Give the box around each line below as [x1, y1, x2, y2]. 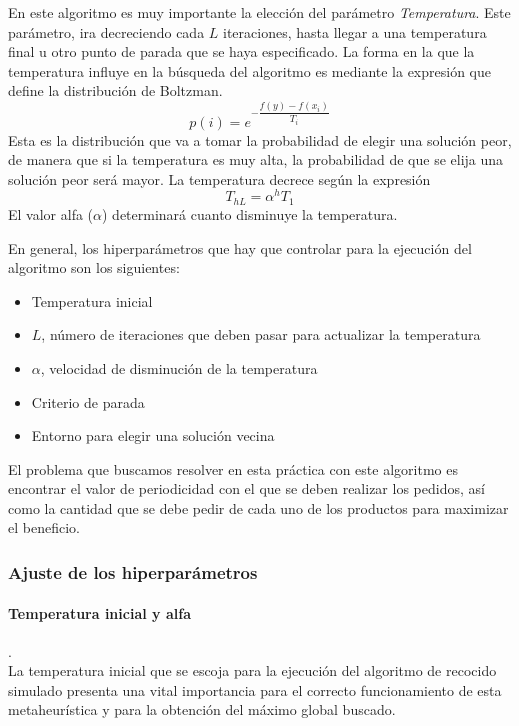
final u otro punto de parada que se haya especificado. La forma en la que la [8, 41, 475, 62]
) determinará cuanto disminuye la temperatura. [102, 203, 398, 224]
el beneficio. [8, 517, 80, 538]
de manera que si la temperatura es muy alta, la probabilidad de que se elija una [8, 149, 504, 170]
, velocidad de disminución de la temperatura [40, 357, 318, 378]
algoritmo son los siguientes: [8, 257, 180, 278]
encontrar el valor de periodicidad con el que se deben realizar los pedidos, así [8, 478, 485, 499]
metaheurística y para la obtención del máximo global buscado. [8, 699, 396, 720]
